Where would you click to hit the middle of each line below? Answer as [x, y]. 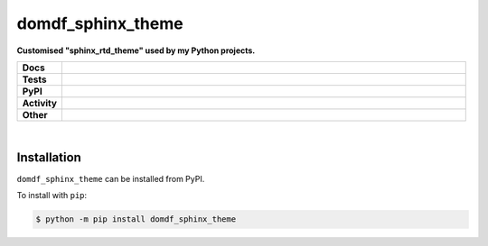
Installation [49, 157]
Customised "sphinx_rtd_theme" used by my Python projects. [136, 50]
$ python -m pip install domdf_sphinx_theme [136, 219]
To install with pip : [52, 196]
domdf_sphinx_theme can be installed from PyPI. [111, 178]
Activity [40, 103]
